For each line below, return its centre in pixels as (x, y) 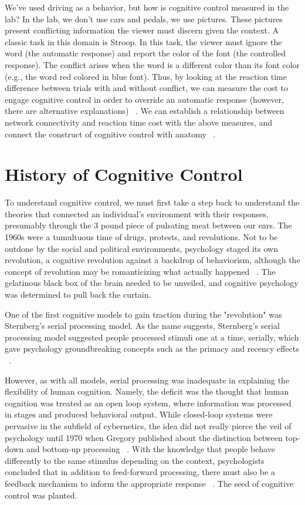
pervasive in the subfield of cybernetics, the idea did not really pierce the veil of (148, 425)
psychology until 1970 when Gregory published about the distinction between (144, 437)
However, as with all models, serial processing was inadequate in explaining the (147, 380)
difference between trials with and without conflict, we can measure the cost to (146, 88)
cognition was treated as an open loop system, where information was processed (148, 403)
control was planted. (41, 495)
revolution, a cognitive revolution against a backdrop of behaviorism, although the (152, 260)
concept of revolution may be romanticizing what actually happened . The (140, 271)
